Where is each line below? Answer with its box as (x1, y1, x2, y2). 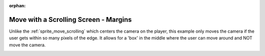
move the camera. (9, 42, 46, 48)
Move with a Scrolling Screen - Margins (9, 15, 132, 24)
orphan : (9, 3, 26, 8)
